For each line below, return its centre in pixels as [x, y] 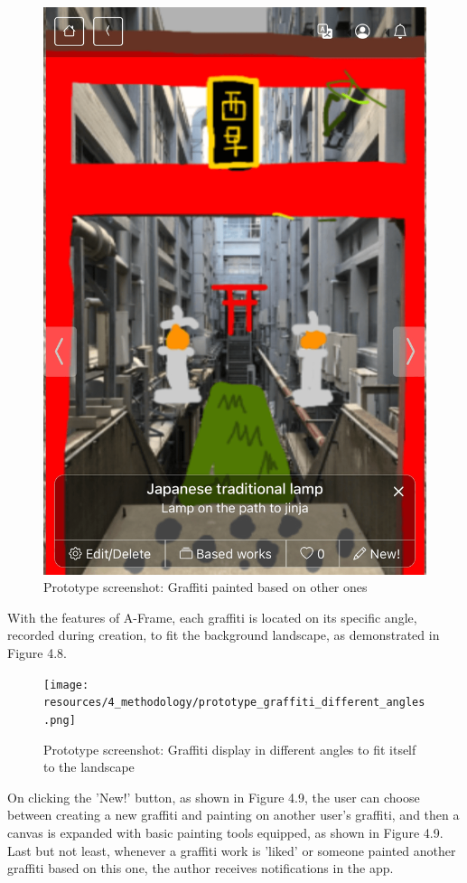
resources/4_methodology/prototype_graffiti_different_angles [234, 703]
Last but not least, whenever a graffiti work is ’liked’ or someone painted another [232, 850]
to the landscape [89, 767]
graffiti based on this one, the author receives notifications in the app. [201, 868]
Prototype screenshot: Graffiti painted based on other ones [205, 587]
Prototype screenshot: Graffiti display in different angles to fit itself [230, 749]
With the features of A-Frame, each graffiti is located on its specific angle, [212, 617]
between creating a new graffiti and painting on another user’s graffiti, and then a [233, 815]
